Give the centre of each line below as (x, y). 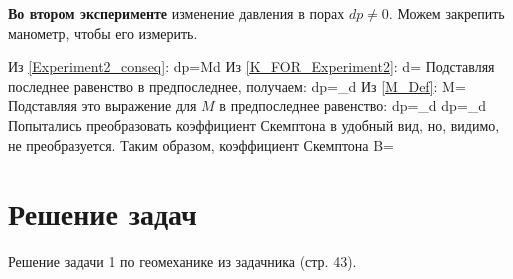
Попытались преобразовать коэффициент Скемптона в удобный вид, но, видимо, (254, 124)
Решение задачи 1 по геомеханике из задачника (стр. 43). (182, 261)
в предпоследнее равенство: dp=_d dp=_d (353, 105)
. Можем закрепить (446, 13)
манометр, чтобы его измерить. (103, 32)
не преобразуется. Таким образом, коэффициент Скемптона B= (201, 144)
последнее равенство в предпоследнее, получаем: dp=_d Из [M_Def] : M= (237, 85)
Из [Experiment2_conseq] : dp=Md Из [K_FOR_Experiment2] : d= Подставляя (251, 66)
